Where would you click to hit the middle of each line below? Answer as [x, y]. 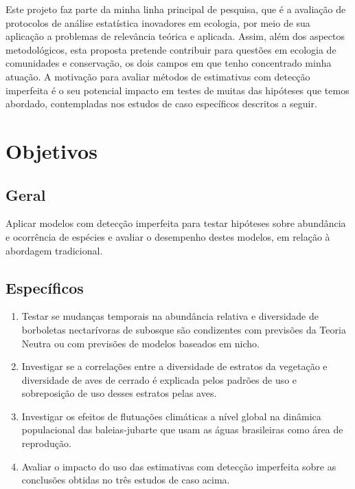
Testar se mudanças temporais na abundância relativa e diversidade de [170, 316]
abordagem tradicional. [54, 250]
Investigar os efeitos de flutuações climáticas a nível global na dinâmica [171, 416]
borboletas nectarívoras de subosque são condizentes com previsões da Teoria [184, 329]
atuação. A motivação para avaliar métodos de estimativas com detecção [158, 76]
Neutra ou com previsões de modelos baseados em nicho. [140, 343]
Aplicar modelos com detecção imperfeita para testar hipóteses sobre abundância [176, 223]
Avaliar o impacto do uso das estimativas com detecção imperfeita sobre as [179, 466]
